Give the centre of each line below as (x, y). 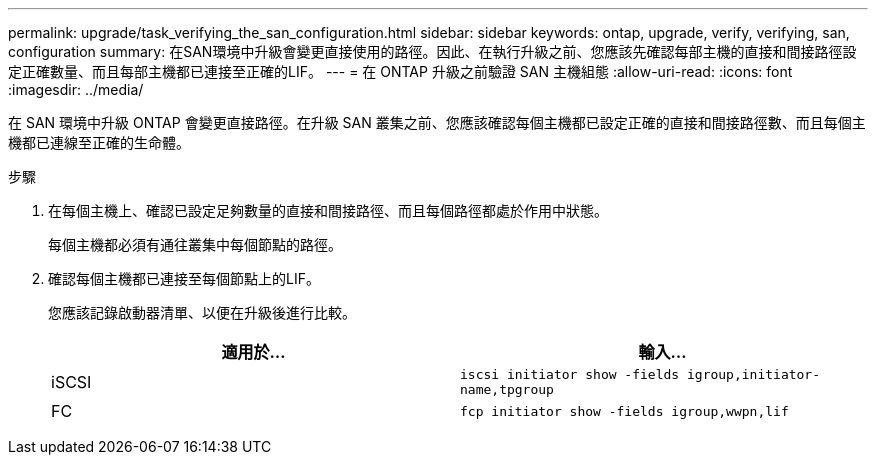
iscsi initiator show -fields (570, 374)
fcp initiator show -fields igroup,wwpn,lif (624, 411)
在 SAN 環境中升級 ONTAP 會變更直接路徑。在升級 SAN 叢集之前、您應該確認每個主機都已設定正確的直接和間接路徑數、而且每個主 (437, 122)
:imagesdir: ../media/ (76, 89)
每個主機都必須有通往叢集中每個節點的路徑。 (195, 244)
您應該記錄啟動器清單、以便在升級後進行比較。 (202, 312)
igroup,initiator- (753, 374)
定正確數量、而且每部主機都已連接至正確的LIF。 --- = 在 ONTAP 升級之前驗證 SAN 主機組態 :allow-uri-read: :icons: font (400, 71)
